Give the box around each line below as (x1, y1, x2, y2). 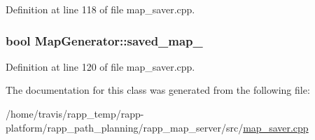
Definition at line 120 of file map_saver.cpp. (6, 59, 195, 73)
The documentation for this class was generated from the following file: (6, 83, 310, 97)
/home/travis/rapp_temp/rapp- (6, 106, 144, 120)
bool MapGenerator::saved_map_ (6, 31, 203, 49)
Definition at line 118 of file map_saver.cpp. (6, 2, 195, 16)
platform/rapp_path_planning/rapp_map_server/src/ (6, 120, 244, 134)
